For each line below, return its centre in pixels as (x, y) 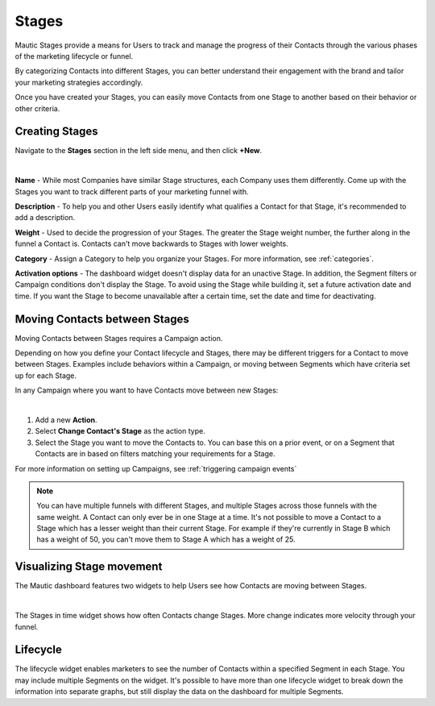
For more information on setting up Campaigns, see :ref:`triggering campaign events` (156, 468)
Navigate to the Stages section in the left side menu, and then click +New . (139, 151)
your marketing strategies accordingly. (79, 82)
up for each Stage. (46, 376)
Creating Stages (56, 132)
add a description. (45, 218)
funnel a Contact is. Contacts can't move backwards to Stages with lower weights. (152, 244)
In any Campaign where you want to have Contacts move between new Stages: (147, 390)
